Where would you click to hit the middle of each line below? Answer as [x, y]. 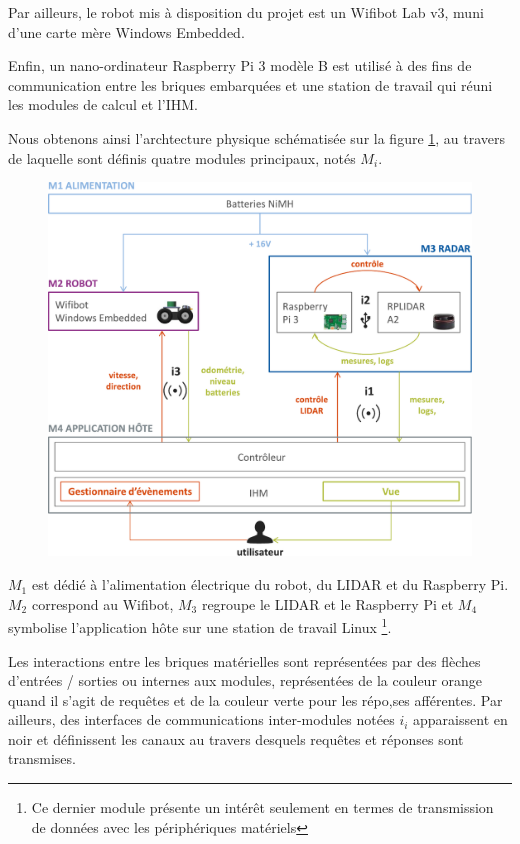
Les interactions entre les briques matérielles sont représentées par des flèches [244, 660]
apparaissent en [460, 719]
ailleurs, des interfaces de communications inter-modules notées [201, 719]
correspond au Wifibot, [102, 603]
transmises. [42, 758]
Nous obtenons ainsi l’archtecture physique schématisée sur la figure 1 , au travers [257, 137]
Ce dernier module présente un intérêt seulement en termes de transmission [262, 807]
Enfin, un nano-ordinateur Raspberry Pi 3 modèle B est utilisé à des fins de [240, 65]
